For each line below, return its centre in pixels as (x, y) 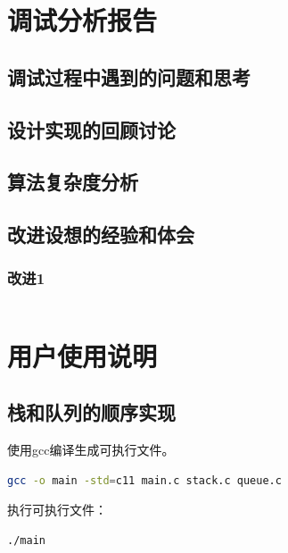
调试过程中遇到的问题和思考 (129, 76)
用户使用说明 (82, 355)
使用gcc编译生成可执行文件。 (91, 450)
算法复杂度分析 (73, 182)
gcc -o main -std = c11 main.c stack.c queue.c (144, 480)
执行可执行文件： (57, 510)
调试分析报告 (82, 20)
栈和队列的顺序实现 (91, 412)
